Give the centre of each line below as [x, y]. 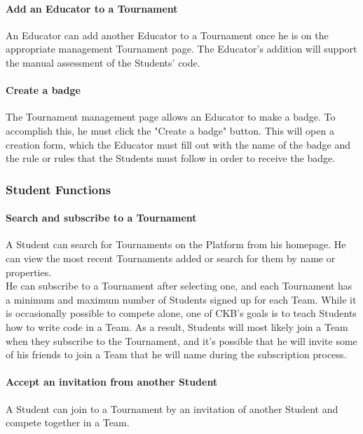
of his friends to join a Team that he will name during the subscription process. [176, 354]
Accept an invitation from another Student [112, 382]
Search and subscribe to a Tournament [101, 218]
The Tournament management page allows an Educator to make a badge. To [171, 117]
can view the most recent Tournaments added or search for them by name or [171, 258]
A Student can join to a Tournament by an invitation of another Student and [172, 408]
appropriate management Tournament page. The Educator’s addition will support [181, 49]
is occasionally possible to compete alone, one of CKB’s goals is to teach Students [181, 313]
